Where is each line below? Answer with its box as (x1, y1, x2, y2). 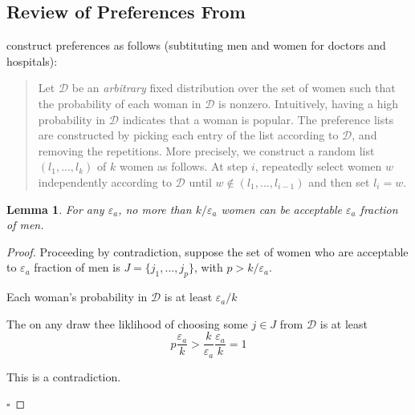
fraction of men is (34, 259, 120, 276)
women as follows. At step (119, 158, 248, 175)
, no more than (118, 200, 192, 217)
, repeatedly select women (254, 158, 382, 175)
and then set (308, 173, 370, 190)
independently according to (38, 173, 172, 190)
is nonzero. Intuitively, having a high (218, 95, 399, 111)
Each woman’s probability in (6, 288, 148, 305)
